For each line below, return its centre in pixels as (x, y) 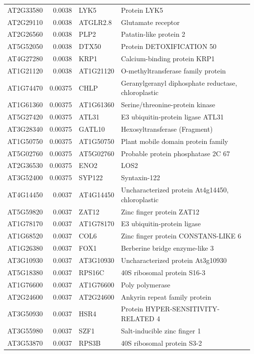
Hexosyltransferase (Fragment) (167, 129)
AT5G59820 (25, 211)
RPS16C (92, 272)
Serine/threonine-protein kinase (168, 105)
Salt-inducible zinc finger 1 (161, 330)
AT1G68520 (25, 236)
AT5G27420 (25, 117)
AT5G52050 (25, 46)
